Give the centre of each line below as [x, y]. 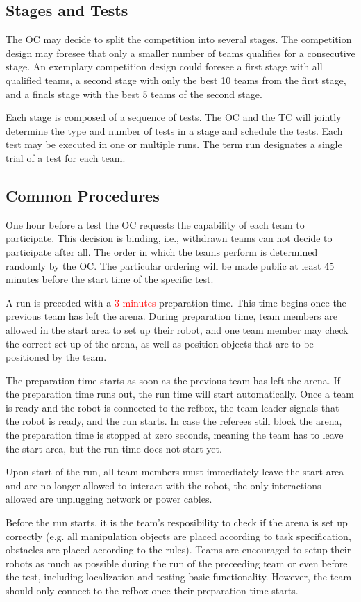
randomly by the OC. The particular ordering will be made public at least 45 [170, 265]
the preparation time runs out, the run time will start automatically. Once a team [180, 394]
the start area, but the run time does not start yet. [114, 448]
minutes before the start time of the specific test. [110, 279]
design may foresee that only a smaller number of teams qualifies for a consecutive [180, 52]
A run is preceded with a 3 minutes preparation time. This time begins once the [176, 302]
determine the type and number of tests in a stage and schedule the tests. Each [174, 130]
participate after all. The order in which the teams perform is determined [162, 251]
